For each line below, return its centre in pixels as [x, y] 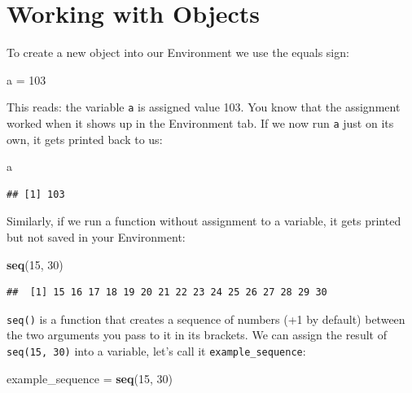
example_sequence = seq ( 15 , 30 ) [90, 378]
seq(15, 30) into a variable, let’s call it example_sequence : [156, 351]
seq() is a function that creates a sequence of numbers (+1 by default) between [206, 319]
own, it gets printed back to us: [85, 139]
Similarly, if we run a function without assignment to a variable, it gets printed [204, 221]
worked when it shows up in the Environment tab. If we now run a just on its [200, 122]
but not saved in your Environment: [96, 237]
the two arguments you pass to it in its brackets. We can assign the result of [197, 335]
